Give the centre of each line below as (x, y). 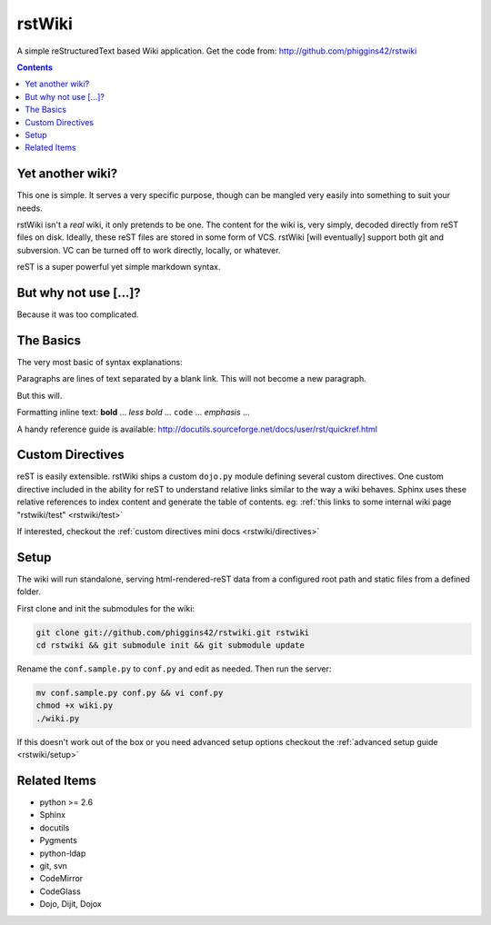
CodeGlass (60, 891)
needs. (30, 208)
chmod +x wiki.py (75, 706)
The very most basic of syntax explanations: (100, 362)
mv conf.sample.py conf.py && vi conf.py (130, 693)
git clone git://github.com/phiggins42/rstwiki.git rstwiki (173, 632)
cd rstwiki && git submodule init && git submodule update (170, 646)
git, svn (54, 866)
